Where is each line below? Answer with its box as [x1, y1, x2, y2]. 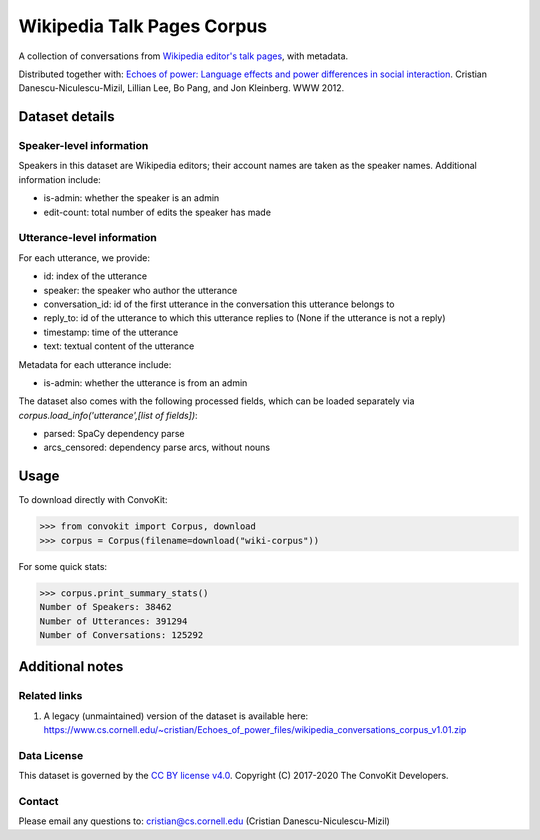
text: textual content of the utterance [43, 340, 195, 352]
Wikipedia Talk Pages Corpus [18, 15, 268, 37]
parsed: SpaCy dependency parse [43, 428, 185, 440]
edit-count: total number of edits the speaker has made [43, 206, 272, 218]
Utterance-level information [18, 231, 157, 245]
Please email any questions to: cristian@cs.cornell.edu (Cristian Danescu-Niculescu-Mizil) [18, 815, 390, 827]
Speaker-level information [18, 139, 149, 153]
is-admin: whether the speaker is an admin [43, 192, 220, 204]
